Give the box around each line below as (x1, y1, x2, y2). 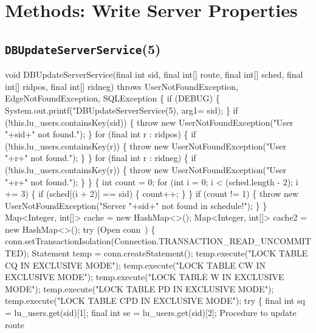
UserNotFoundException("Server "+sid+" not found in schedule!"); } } (5, 199, 267, 211)
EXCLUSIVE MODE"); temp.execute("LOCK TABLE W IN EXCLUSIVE (5, 270, 284, 283)
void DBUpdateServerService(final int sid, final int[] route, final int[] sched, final (5, 68, 303, 81)
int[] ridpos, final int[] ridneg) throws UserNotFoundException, (5, 80, 238, 92)
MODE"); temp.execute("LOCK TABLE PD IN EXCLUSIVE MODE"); (5, 282, 274, 295)
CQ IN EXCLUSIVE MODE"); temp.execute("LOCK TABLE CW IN (5, 258, 266, 271)
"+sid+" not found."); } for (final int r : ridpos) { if (5, 128, 196, 140)
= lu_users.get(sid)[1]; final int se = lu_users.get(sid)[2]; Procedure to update (5, 306, 297, 319)
